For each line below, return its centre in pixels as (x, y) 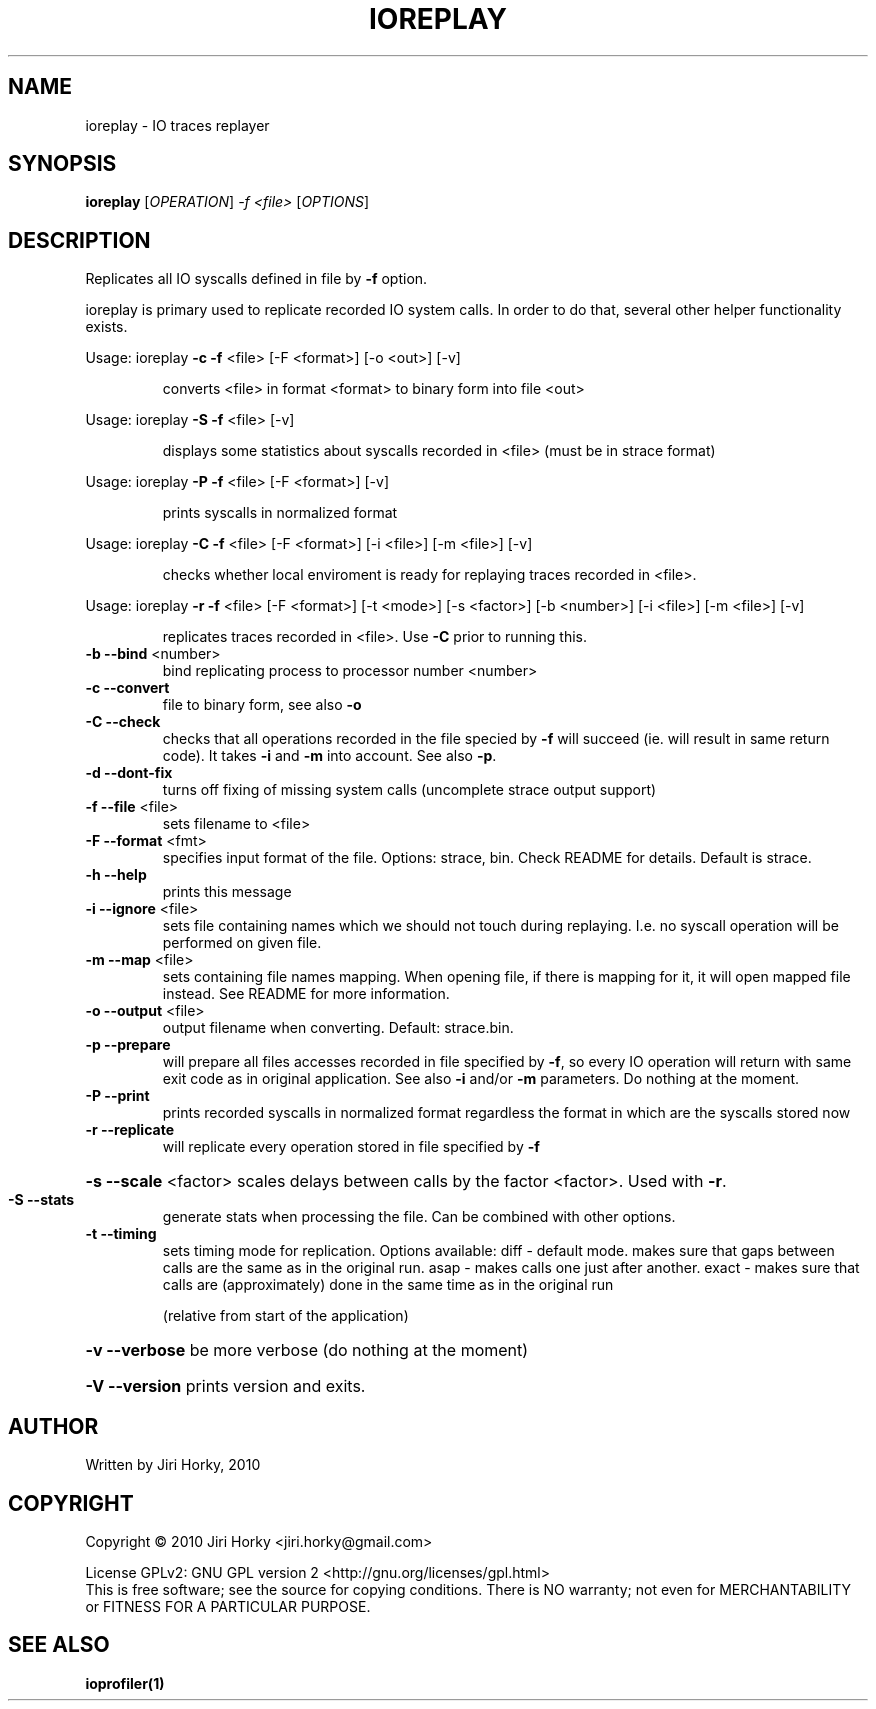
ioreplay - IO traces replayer (177, 125)
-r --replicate (129, 1130)
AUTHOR (53, 1426)
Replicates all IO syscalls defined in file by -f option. (256, 279)
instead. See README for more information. (306, 994)
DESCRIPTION (79, 240)
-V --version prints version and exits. (225, 1386)
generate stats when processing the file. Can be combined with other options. (419, 1217)
